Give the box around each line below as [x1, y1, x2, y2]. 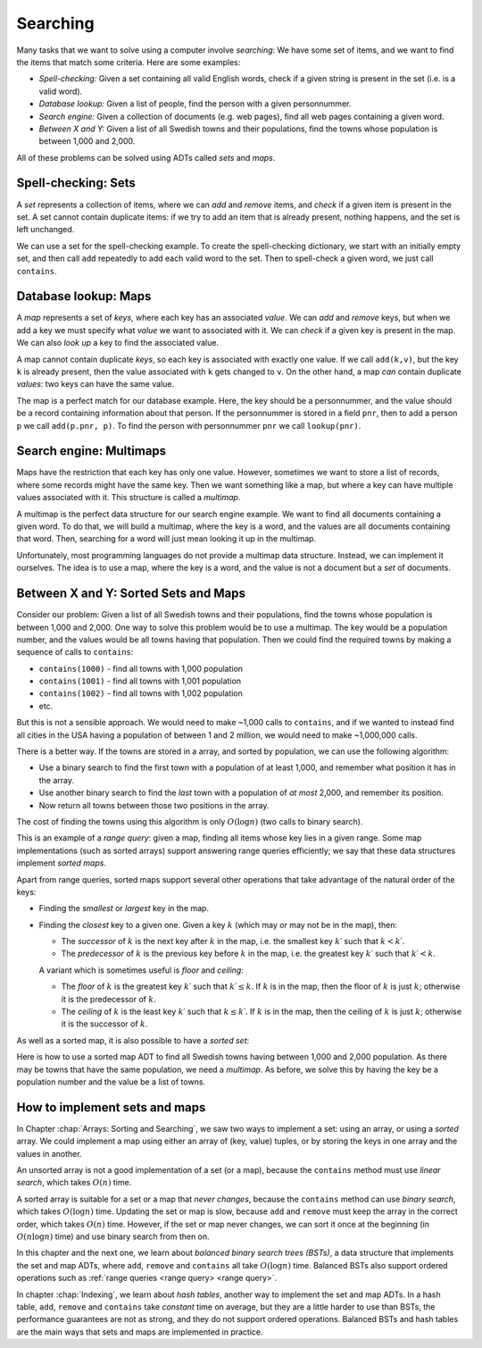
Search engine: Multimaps [16, 443, 167, 459]
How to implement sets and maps [16, 1100, 206, 1115]
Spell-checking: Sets [16, 175, 136, 191]
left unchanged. [16, 224, 75, 235]
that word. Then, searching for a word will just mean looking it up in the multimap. [16, 533, 317, 544]
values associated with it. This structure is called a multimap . [16, 492, 241, 503]
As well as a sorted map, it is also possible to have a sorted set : [16, 1034, 250, 1045]
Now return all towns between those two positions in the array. [38, 800, 270, 810]
